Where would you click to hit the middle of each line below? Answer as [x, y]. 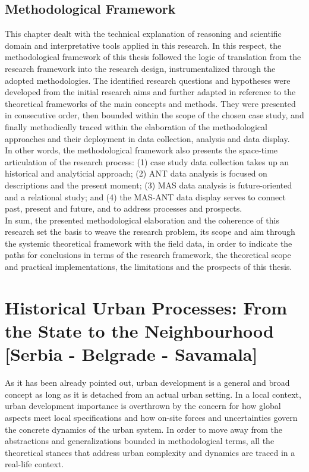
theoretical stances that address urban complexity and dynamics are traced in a [150, 452]
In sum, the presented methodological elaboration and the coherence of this [142, 220]
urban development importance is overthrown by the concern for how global [143, 406]
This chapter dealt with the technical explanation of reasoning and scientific [143, 34]
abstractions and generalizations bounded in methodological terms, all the [140, 441]
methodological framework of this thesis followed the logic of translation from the [153, 57]
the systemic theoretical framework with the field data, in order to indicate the [149, 243]
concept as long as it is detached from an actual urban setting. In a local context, [153, 394]
